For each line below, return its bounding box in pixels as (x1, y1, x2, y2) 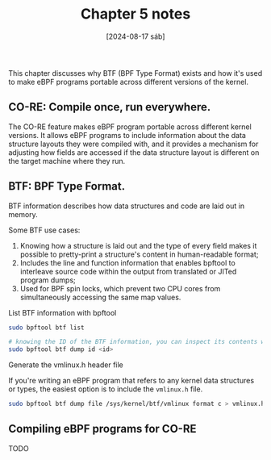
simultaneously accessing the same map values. (19, 292, 181, 302)
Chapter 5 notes (80, 5, 191, 23)
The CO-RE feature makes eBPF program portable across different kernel (8, 122, 252, 132)
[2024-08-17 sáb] (106, 31, 165, 41)
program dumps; (19, 275, 77, 285)
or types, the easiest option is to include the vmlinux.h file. (8, 384, 203, 394)
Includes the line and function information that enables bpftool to (19, 257, 236, 267)
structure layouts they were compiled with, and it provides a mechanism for (8, 139, 259, 148)
